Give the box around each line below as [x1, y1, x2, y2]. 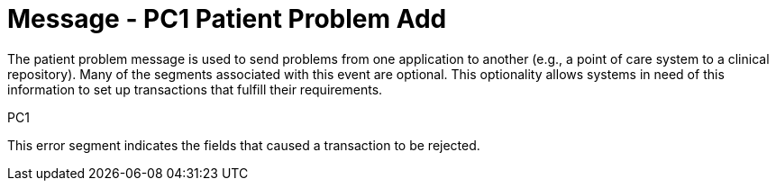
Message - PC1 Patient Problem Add [7, 4, 447, 34]
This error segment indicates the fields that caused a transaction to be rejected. [7, 137, 480, 153]
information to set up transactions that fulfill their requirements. [7, 81, 383, 97]
